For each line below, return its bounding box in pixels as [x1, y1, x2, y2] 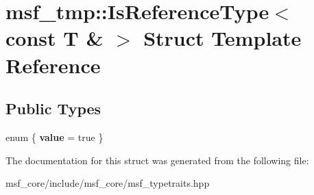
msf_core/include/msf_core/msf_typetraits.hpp [5, 176, 210, 190]
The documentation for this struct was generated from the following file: [5, 153, 309, 167]
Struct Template [143, 24, 302, 52]
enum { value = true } [5, 129, 104, 144]
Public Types [5, 98, 101, 119]
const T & [5, 24, 104, 52]
